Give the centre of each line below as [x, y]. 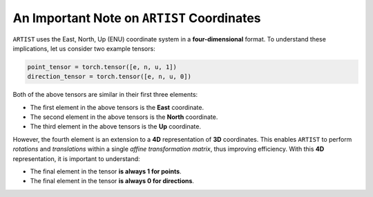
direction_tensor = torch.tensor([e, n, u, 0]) [109, 77]
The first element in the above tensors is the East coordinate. [117, 107]
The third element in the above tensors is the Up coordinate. [116, 126]
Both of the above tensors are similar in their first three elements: [105, 95]
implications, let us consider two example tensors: [84, 48]
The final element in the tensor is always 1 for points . [106, 171]
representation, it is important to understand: [77, 158]
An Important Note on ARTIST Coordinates [137, 18]
